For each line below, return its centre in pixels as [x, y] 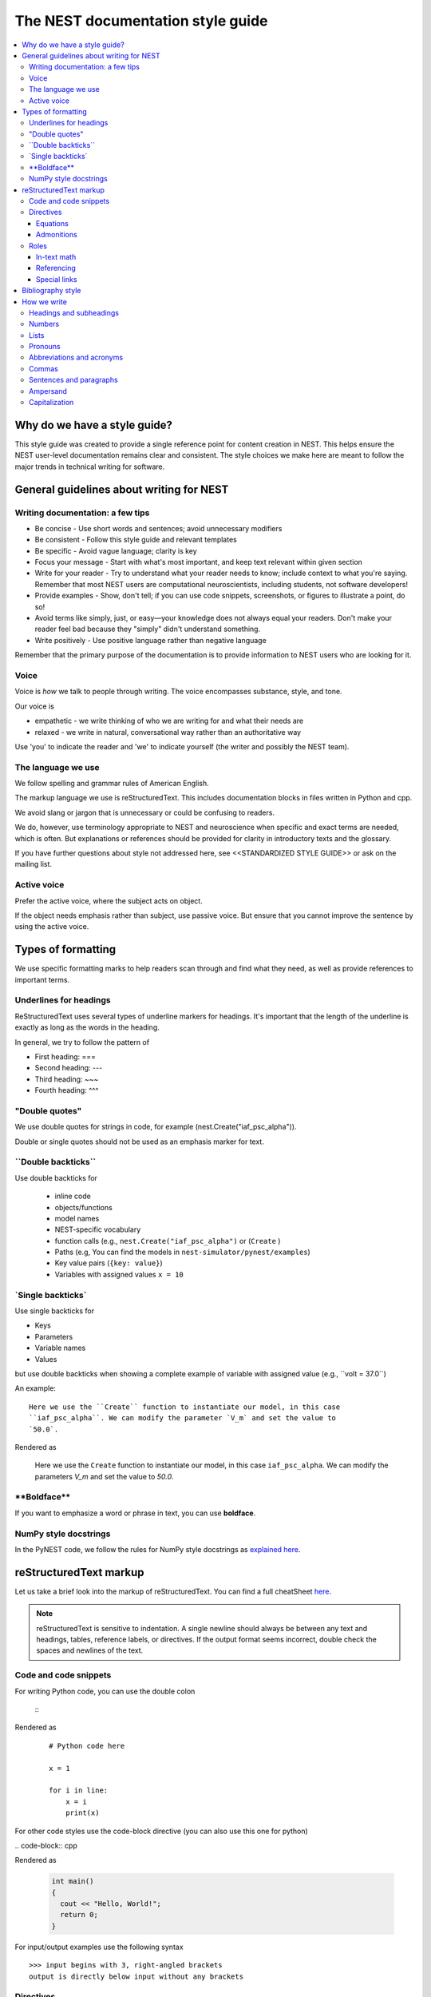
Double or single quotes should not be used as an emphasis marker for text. [140, 1141]
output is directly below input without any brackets [136, 1976]
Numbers [44, 324]
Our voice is [35, 706]
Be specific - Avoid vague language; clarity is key [116, 550]
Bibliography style [51, 291]
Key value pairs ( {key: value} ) [109, 1263]
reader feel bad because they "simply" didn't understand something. [148, 629]
